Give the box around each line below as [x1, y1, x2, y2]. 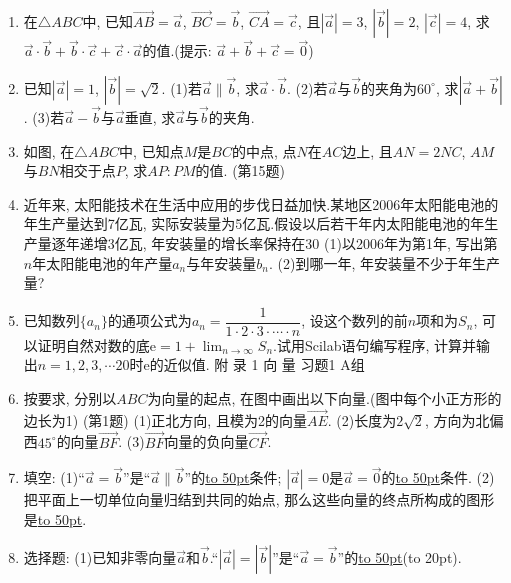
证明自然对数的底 [37, 334, 150, 355]
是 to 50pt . [23, 509, 87, 530]
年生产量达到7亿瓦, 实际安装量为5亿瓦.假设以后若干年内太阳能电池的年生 [23, 213, 499, 234]
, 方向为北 [424, 409, 490, 430]
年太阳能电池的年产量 [32, 252, 173, 273]
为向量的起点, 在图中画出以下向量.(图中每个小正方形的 [147, 388, 502, 409]
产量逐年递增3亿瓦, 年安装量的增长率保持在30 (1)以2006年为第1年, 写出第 [23, 233, 498, 253]
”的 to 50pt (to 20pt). [337, 546, 462, 567]
